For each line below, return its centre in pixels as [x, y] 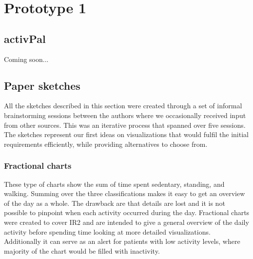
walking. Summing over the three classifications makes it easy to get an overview [125, 193]
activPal [25, 38]
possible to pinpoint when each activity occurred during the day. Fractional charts [127, 212]
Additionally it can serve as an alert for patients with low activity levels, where [122, 241]
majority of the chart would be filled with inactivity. [82, 250]
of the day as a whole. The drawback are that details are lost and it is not [115, 203]
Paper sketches [42, 85]
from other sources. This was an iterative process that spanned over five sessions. [125, 125]
